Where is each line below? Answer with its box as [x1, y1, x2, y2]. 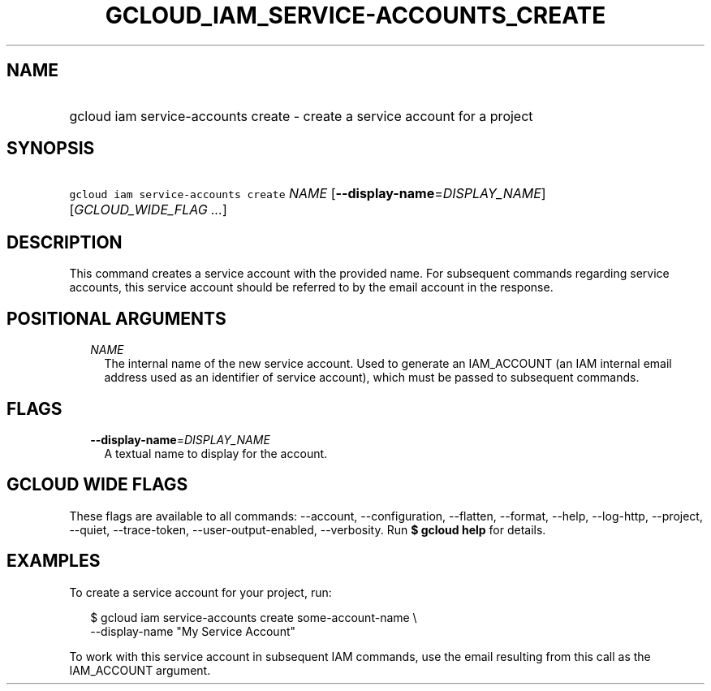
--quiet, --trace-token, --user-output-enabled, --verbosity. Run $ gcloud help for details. [69, 522, 546, 537]
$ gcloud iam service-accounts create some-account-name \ [90, 610, 417, 624]
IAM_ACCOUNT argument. [69, 663, 211, 677]
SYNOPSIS [6, 138, 95, 159]
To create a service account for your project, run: [69, 585, 332, 599]
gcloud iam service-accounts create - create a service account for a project [69, 107, 533, 124]
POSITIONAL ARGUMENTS [6, 308, 226, 329]
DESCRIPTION [6, 231, 123, 253]
